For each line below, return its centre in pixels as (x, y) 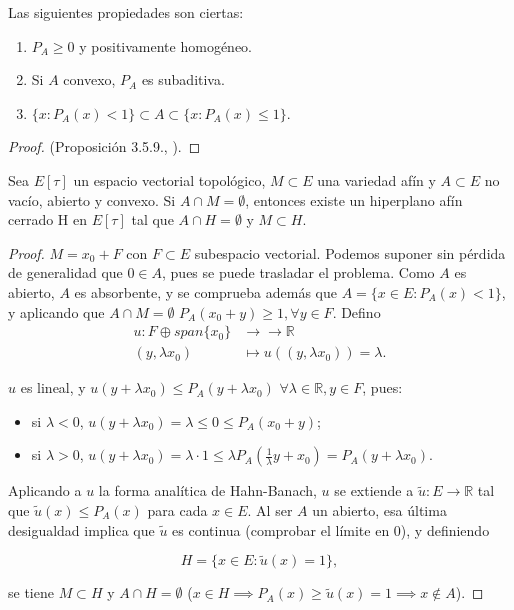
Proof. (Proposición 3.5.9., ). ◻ (104, 146)
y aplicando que (56, 311)
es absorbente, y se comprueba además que (206, 291)
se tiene (31, 592)
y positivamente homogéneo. (165, 45)
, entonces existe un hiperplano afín (354, 199)
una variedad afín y (376, 179)
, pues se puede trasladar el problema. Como (298, 272)
